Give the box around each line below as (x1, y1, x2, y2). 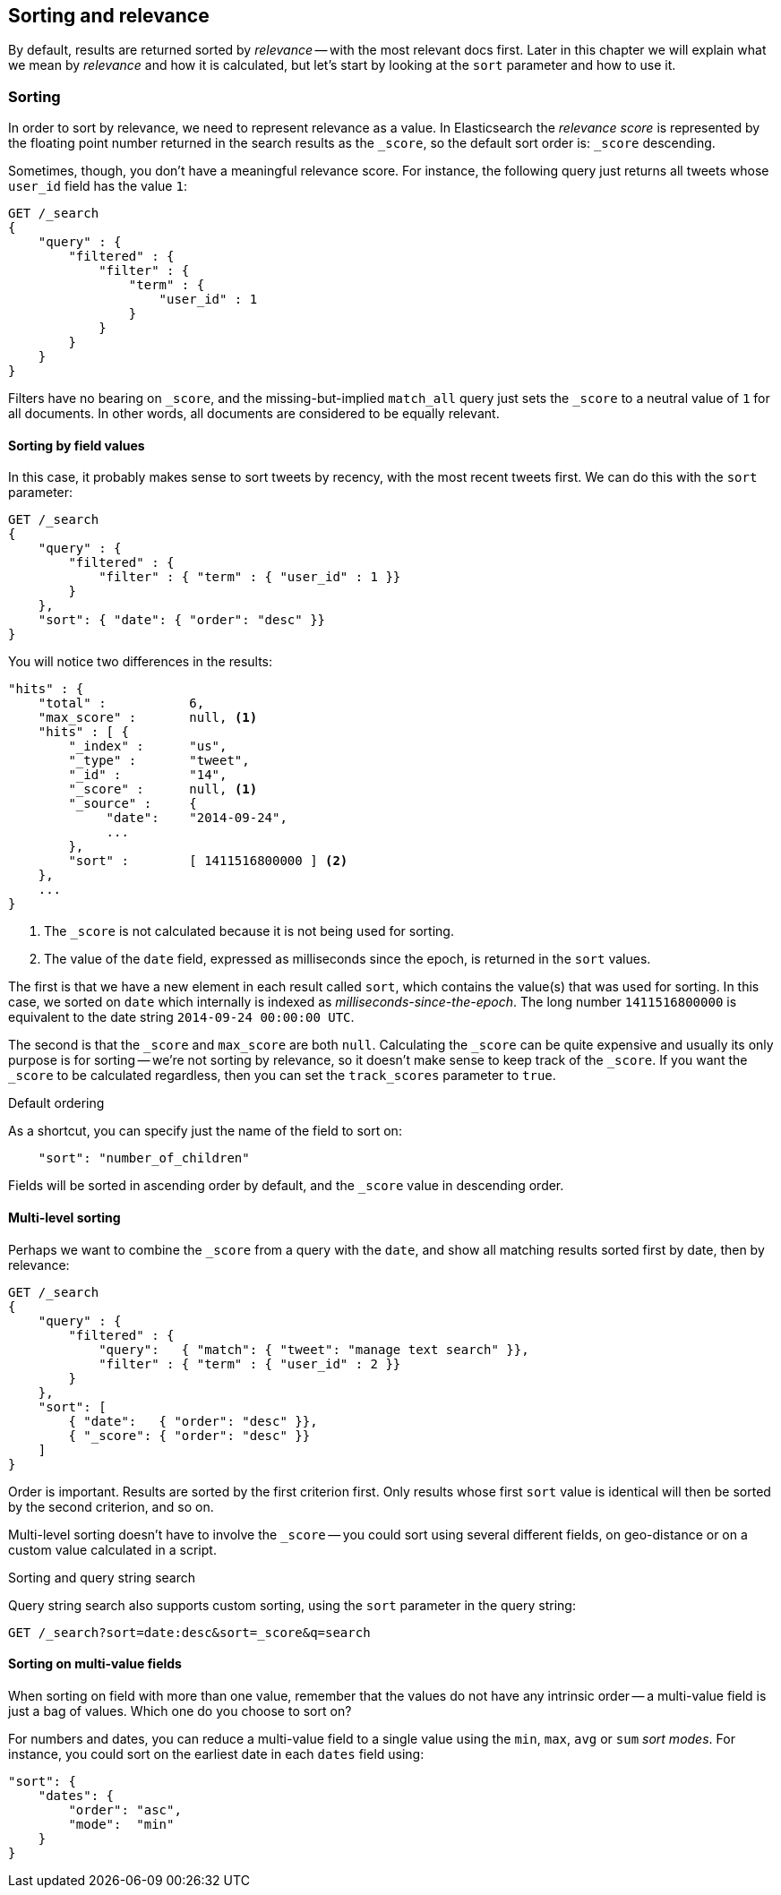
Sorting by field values (8, 437, 145, 453)
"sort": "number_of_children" (38, 1151, 250, 1166)
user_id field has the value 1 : (8, 178, 187, 194)
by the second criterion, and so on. (8, 1498, 214, 1514)
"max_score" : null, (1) (38, 710, 258, 725)
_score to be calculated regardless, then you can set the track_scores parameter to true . (8, 1068, 556, 1084)
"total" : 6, (38, 696, 205, 711)
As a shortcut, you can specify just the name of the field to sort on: (8, 1123, 402, 1139)
